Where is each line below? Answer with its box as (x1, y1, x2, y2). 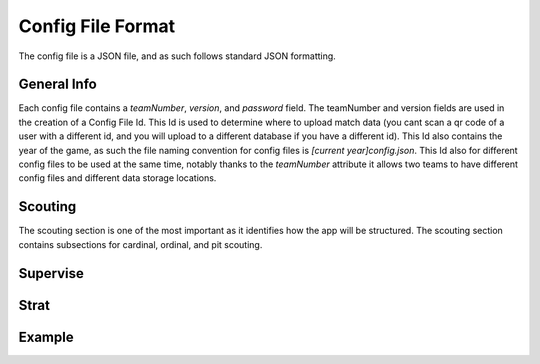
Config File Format (18, 15, 175, 37)
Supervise (18, 265, 85, 282)
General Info (18, 76, 97, 93)
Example (18, 328, 74, 345)
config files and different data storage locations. (18, 172, 217, 184)
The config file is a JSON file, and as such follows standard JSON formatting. (18, 50, 337, 62)
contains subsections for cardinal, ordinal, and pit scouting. (18, 238, 263, 250)
